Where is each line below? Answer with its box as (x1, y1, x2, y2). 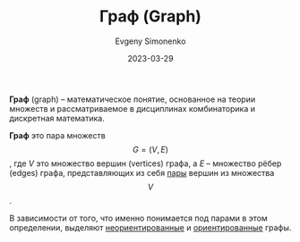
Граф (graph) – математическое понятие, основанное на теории (9, 94, 256, 104)
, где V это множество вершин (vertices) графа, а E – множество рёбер (9, 158, 282, 169)
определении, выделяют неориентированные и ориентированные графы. (9, 221, 292, 233)
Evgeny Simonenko (115, 36, 186, 46)
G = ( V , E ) (133, 144, 168, 154)
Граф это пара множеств (9, 129, 106, 140)
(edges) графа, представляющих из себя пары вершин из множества (9, 167, 275, 178)
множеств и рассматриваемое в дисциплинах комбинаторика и (9, 103, 256, 113)
